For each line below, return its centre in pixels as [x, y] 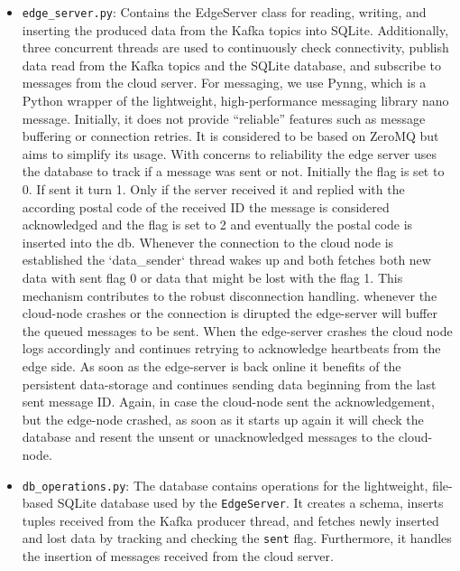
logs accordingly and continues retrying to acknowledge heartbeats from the [231, 348]
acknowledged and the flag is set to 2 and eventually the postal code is [217, 225]
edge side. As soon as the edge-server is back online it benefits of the [212, 365]
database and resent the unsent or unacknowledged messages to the [208, 437]
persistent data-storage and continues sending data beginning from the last [229, 384]
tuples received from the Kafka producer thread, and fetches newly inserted [230, 520]
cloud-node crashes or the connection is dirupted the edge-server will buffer [230, 313]
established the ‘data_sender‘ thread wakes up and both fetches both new [226, 260]
